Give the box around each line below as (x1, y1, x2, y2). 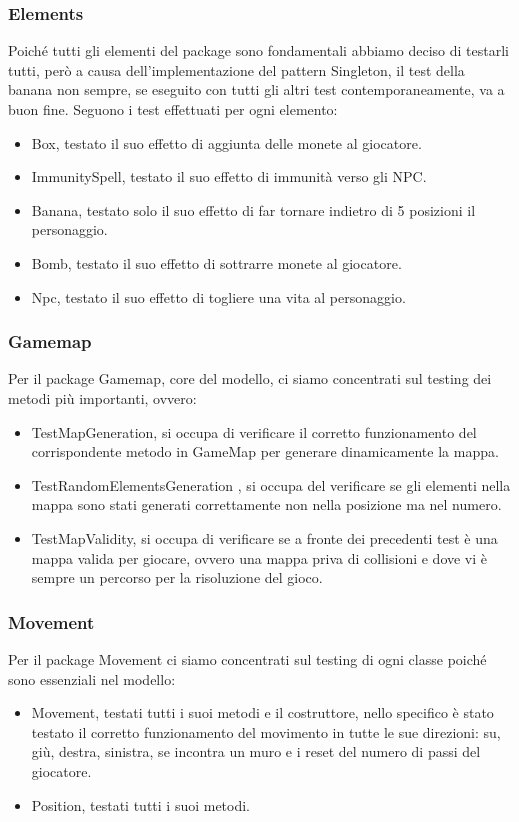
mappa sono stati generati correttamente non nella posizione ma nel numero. (31, 494, 502, 515)
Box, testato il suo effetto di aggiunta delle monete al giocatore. (31, 132, 422, 153)
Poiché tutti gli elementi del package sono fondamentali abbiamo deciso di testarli (8, 40, 509, 61)
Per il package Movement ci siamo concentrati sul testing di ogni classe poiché (8, 648, 487, 669)
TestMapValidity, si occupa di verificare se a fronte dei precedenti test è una (31, 527, 498, 548)
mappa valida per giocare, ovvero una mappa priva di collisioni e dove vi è (31, 547, 488, 568)
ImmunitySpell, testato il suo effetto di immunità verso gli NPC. (31, 166, 427, 187)
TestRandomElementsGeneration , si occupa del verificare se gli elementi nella (31, 474, 511, 495)
